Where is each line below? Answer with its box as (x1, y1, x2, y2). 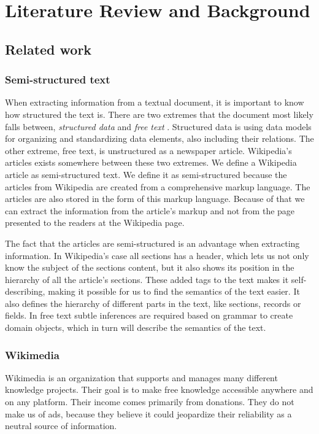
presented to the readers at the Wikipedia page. (5, 216, 185, 229)
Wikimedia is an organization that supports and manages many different (5, 371, 278, 384)
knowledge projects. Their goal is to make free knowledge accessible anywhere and (5, 383, 313, 396)
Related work (5, 39, 92, 58)
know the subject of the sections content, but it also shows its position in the (5, 261, 294, 274)
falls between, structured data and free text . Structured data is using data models (5, 120, 312, 133)
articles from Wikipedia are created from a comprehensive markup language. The (5, 180, 310, 193)
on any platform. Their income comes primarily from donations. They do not (5, 395, 294, 408)
